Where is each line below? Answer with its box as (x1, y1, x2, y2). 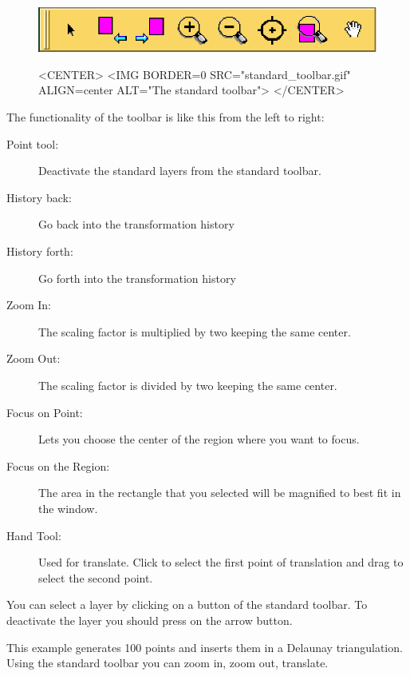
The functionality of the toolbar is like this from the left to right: (6, 109, 325, 125)
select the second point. (38, 569, 153, 586)
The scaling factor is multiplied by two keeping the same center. (38, 323, 351, 340)
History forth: (6, 243, 73, 260)
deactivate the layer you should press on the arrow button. (6, 611, 293, 628)
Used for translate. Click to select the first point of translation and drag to (38, 554, 404, 571)
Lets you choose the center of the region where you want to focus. (38, 431, 360, 447)
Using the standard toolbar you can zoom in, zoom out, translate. (6, 654, 329, 671)
